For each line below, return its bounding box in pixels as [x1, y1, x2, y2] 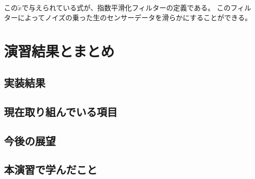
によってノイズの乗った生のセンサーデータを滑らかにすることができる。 [17, 12, 252, 22]
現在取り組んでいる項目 [4, 104, 117, 119]
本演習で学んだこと [4, 162, 97, 177]
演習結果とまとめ [4, 41, 115, 61]
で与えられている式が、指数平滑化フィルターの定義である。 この [22, 2, 231, 12]
